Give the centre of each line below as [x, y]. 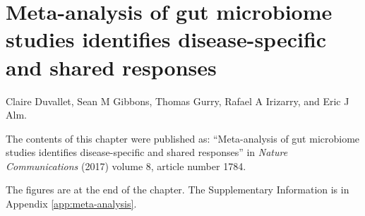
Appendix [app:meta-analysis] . [71, 204]
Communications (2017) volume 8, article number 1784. [126, 166]
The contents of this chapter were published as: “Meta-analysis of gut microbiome [183, 138]
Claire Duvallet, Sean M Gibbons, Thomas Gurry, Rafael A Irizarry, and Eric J [178, 101]
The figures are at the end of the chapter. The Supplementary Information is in [178, 190]
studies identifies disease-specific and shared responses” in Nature [147, 152]
